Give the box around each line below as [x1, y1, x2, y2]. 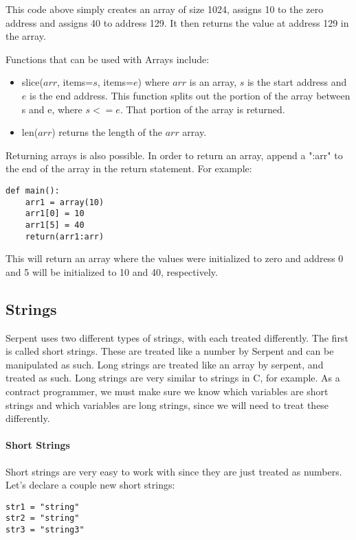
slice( [21, 75, 43, 89]
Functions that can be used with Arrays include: [5, 51, 210, 66]
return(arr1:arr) [25, 231, 104, 242]
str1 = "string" [5, 502, 80, 512]
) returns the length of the [52, 125, 162, 139]
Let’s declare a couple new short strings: [5, 478, 175, 492]
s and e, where [21, 102, 82, 116]
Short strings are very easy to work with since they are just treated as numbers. [5, 464, 342, 478]
